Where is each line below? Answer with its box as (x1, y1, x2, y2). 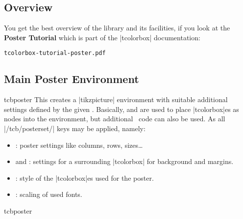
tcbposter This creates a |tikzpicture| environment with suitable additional (4, 94, 228, 105)
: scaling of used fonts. (15, 189, 82, 199)
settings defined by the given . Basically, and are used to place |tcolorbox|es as (4, 104, 239, 114)
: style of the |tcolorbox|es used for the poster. (15, 172, 154, 183)
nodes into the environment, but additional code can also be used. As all (4, 113, 225, 124)
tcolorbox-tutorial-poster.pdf (4, 50, 106, 57)
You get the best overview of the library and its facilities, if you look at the (4, 23, 230, 33)
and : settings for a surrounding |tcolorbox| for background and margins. (15, 156, 234, 166)
